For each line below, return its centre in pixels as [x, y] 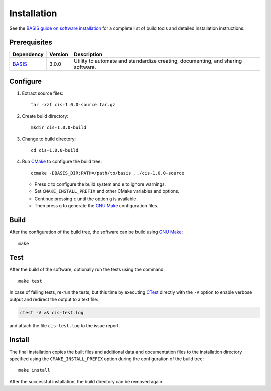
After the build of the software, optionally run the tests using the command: [87, 269]
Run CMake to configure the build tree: [62, 162]
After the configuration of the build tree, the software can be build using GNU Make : [96, 232]
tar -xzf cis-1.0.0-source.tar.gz [73, 105]
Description [88, 54]
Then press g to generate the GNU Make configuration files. [96, 206]
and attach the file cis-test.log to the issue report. [65, 325]
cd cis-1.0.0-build [55, 150]
